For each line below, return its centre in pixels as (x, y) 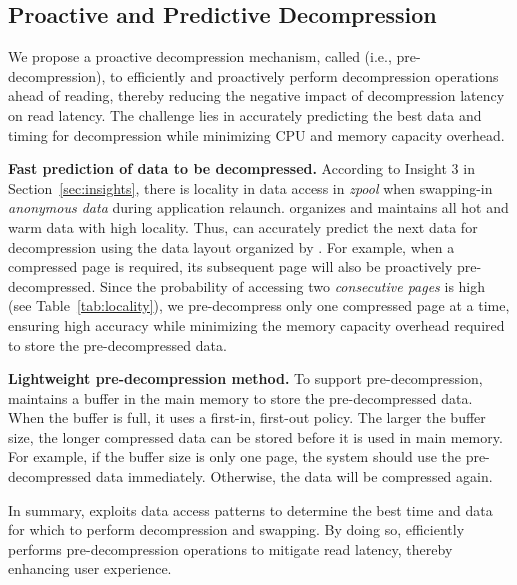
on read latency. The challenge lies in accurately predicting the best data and (245, 114)
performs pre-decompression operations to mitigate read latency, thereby (230, 548)
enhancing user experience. (90, 568)
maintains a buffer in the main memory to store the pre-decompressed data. (240, 397)
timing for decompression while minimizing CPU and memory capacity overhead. (256, 134)
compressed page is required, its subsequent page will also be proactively (230, 266)
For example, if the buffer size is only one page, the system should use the (234, 456)
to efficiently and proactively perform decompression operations (304, 75)
